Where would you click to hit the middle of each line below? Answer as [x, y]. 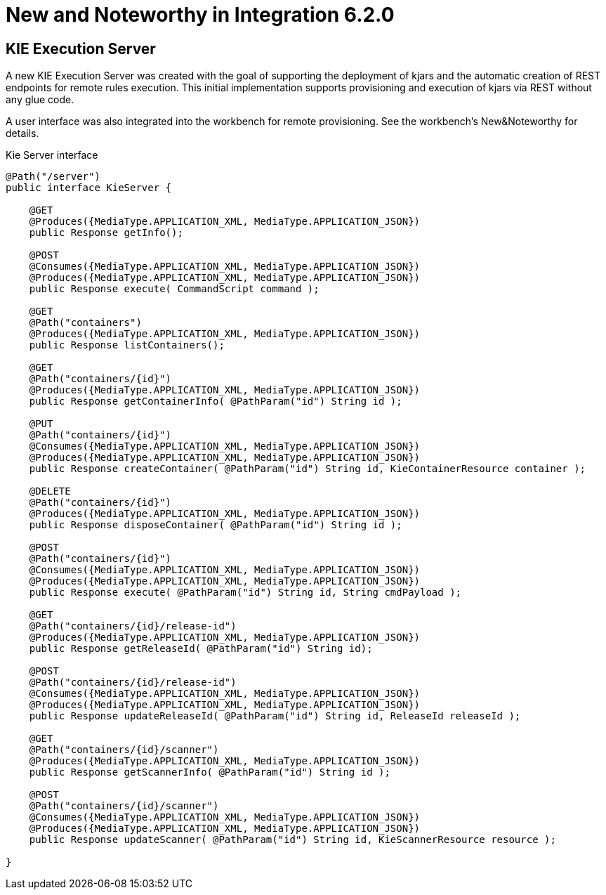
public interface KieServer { [89, 188]
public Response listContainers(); [127, 345]
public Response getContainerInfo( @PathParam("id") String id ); [216, 401]
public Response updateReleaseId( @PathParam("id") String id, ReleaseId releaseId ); [275, 716]
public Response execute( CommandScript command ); [174, 289]
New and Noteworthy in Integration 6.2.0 [200, 15]
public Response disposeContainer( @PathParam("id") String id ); [216, 525]
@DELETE [50, 491]
